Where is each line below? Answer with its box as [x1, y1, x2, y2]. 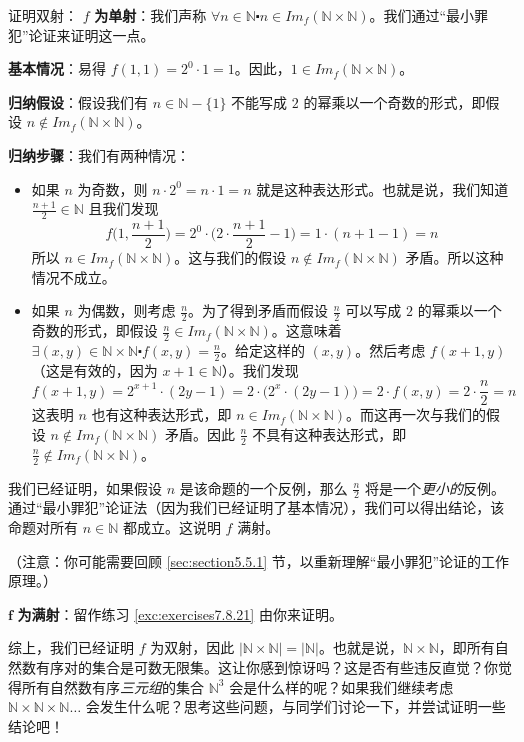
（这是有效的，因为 [31, 359, 158, 380]
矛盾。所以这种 [405, 247, 504, 268]
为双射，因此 [150, 637, 235, 658]
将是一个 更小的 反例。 [364, 477, 505, 498]
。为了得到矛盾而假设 [188, 300, 329, 321]
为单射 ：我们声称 [94, 5, 207, 25]
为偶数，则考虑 [77, 300, 176, 321]
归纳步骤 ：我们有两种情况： [8, 144, 190, 165]
